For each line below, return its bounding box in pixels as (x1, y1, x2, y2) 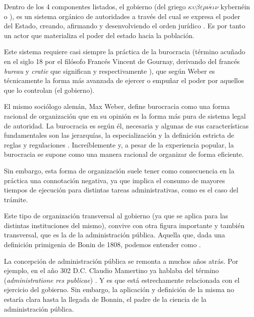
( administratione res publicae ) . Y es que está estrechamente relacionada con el (4, 275, 240, 285)
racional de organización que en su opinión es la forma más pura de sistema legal (4, 110, 246, 121)
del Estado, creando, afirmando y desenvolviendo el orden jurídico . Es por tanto (4, 21, 245, 31)
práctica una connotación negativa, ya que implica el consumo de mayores (4, 175, 225, 185)
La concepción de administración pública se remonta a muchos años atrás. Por (4, 255, 238, 266)
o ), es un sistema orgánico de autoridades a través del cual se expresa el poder (4, 11, 240, 21)
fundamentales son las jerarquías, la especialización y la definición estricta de (4, 130, 234, 140)
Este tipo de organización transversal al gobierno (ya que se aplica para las (4, 211, 228, 221)
